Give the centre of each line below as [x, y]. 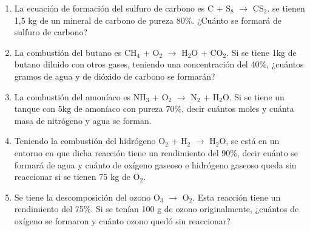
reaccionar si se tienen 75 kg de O [77, 177]
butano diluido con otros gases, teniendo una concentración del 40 [137, 64]
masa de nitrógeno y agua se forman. [83, 120]
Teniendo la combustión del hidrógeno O [90, 141]
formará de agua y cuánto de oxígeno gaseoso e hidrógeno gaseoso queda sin [155, 164]
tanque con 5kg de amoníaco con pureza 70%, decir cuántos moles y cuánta [154, 109]
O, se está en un [249, 141]
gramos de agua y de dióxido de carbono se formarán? [115, 76]
